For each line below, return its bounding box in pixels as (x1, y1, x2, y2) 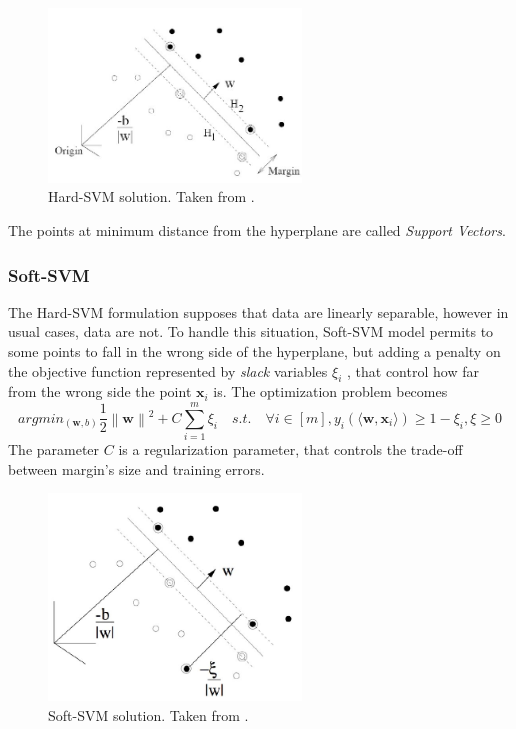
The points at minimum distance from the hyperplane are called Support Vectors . (8, 220, 506, 241)
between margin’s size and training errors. (8, 458, 265, 479)
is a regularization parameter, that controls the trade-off (118, 439, 463, 460)
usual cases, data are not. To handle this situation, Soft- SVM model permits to (8, 321, 494, 342)
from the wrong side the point (8, 381, 192, 402)
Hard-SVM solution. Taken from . (48, 186, 255, 207)
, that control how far (347, 360, 479, 381)
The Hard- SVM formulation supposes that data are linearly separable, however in (8, 301, 509, 322)
